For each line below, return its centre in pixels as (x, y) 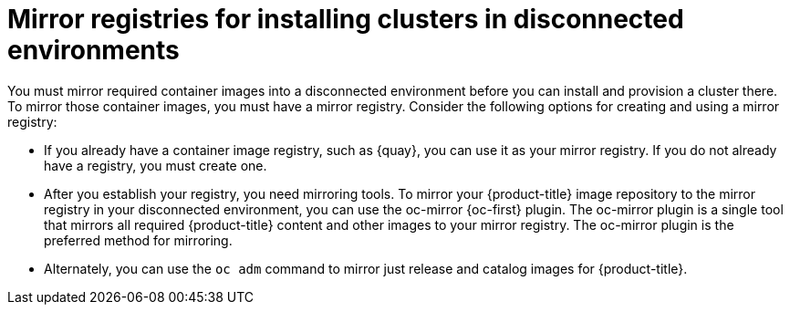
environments (94, 50)
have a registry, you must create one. (156, 165)
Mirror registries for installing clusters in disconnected (346, 19)
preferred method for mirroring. (138, 240)
